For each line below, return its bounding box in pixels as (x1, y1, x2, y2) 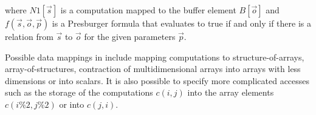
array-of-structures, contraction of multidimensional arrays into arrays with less (5, 62, 301, 75)
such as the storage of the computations (5, 86, 153, 99)
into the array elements (187, 86, 274, 99)
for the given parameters (84, 30, 176, 42)
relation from (5, 30, 53, 42)
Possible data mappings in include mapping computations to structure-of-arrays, (5, 50, 304, 63)
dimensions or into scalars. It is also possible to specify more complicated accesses (5, 74, 310, 87)
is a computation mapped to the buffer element (60, 4, 236, 16)
